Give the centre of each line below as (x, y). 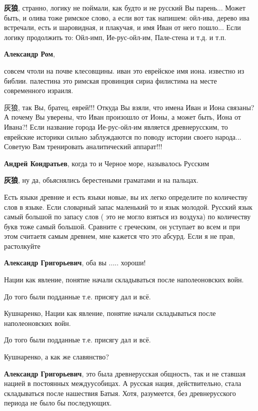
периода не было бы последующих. (58, 403)
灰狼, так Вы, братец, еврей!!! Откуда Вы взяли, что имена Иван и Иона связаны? (129, 107)
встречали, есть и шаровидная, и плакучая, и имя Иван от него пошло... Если (122, 27)
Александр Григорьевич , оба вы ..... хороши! (75, 263)
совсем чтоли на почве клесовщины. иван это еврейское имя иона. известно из (124, 70)
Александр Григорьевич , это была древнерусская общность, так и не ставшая (125, 373)
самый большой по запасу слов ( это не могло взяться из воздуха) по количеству (127, 217)
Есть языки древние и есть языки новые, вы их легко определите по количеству (126, 196)
